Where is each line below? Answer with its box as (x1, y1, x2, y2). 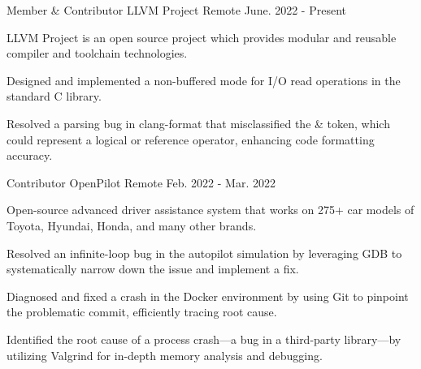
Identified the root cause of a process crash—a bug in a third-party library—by (7, 330, 401, 347)
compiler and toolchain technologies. (7, 45, 188, 62)
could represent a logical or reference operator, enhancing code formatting (7, 131, 375, 148)
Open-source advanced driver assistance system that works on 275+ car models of (7, 201, 414, 218)
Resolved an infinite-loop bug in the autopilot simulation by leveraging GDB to (7, 244, 402, 261)
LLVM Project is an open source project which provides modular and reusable (7, 28, 397, 45)
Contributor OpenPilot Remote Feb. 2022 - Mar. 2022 (7, 174, 276, 191)
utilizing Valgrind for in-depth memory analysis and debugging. (7, 346, 323, 363)
